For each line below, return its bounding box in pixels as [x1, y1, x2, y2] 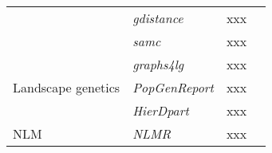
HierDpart [132, 101, 189, 120]
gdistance [132, 9, 183, 27]
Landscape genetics [13, 78, 120, 96]
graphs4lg [132, 55, 184, 73]
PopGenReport [132, 78, 214, 96]
